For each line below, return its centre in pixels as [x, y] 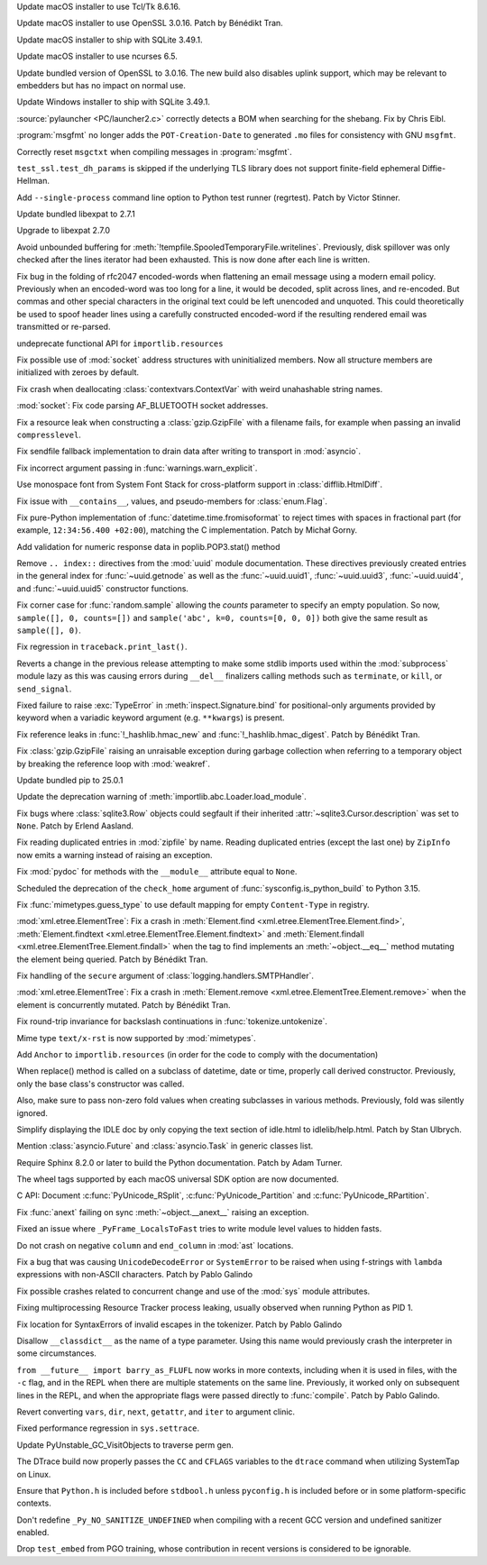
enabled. [33, 1533]
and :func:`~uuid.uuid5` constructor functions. [103, 588]
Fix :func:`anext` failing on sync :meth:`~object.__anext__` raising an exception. [163, 1212]
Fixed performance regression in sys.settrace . [108, 1428]
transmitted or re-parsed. [64, 327]
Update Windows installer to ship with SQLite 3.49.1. [114, 102]
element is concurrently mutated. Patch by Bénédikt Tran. [124, 1004]
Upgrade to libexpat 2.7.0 [64, 231]
